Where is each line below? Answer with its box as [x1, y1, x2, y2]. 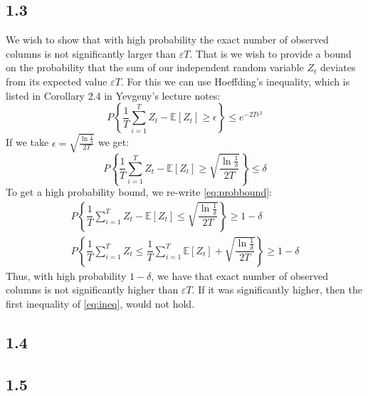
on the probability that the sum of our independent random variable [6, 60, 304, 75]
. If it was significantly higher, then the [191, 282, 362, 297]
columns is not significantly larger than [6, 46, 177, 61]
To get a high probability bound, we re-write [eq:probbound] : [6, 184, 272, 199]
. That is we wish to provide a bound [189, 46, 352, 61]
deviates [320, 60, 356, 75]
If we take [6, 135, 49, 150]
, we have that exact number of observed [151, 268, 328, 283]
